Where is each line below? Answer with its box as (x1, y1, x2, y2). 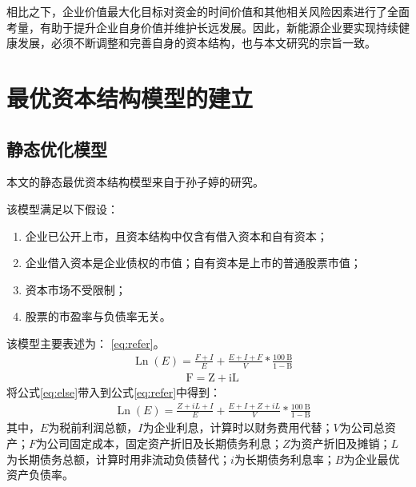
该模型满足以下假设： (6, 200, 118, 217)
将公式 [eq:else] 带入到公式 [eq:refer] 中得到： (6, 383, 222, 400)
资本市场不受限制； (25, 281, 126, 297)
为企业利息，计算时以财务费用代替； (142, 419, 334, 436)
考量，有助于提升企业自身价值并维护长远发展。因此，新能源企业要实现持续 (6, 18, 398, 35)
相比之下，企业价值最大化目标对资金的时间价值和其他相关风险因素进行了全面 (6, 3, 410, 19)
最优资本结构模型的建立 (6, 81, 254, 114)
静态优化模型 (6, 136, 107, 161)
